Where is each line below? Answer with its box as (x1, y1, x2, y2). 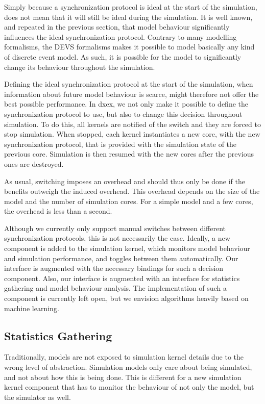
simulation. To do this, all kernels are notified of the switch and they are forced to (4, 118, 261, 129)
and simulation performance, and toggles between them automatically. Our (4, 252, 238, 263)
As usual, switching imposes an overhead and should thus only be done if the (4, 175, 245, 186)
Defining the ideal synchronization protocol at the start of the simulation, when (4, 79, 253, 89)
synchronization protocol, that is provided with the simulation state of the (4, 138, 237, 149)
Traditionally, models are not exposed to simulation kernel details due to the (4, 351, 244, 362)
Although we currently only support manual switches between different (4, 222, 226, 233)
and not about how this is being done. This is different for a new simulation (4, 371, 242, 382)
